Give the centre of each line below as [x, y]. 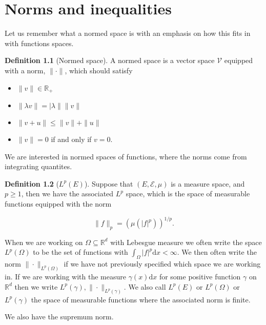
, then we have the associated [67, 194]
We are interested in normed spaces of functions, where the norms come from [126, 156]
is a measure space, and [208, 183]
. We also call [145, 286]
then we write [36, 286]
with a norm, [25, 70]
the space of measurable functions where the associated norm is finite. [141, 299]
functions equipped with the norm [58, 203]
